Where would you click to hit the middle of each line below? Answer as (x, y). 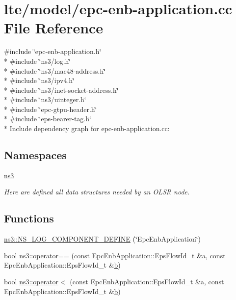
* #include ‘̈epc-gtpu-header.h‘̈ (51, 109)
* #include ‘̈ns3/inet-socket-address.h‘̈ (61, 90)
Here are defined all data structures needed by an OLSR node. (97, 192)
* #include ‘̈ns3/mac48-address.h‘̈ (55, 70)
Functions (29, 218)
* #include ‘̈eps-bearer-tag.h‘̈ (48, 119)
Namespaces (35, 155)
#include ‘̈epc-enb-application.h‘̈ (53, 51)
